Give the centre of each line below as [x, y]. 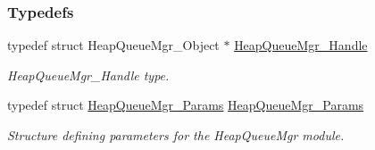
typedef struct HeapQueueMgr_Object [113, 45]
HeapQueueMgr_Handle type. [88, 75]
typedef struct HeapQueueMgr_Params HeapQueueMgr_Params [186, 105]
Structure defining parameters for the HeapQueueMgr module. [176, 135]
